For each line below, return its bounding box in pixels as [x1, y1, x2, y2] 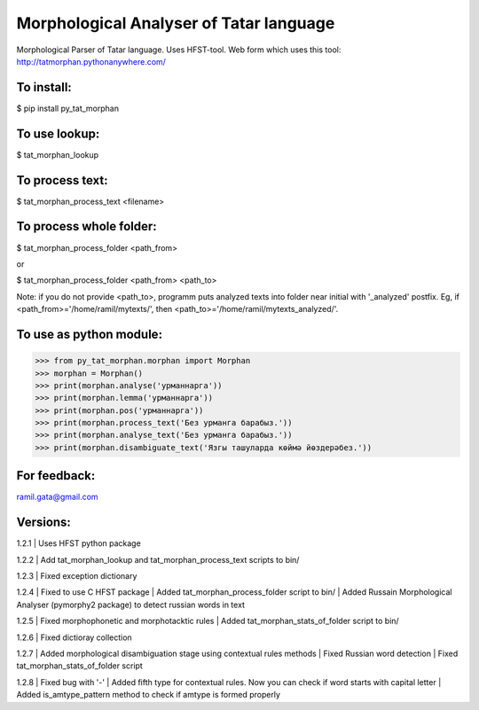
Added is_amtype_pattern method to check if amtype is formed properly [16, 690, 281, 700]
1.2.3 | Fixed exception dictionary [16, 571, 137, 581]
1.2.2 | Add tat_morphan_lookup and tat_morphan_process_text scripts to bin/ [16, 554, 300, 565]
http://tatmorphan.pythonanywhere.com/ [16, 56, 166, 66]
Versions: [16, 515, 71, 530]
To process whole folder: [16, 219, 157, 234]
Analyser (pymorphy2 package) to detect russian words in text [16, 599, 246, 610]
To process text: [16, 173, 108, 188]
